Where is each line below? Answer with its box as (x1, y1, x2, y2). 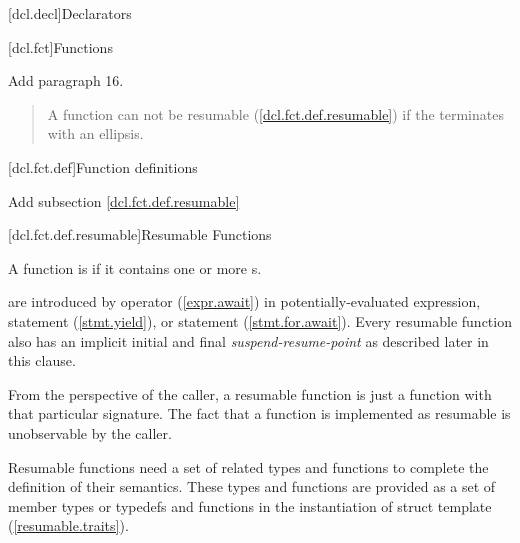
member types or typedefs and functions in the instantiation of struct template (8, 495, 492, 516)
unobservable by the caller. (8, 422, 172, 443)
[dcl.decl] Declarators (8, 3, 132, 23)
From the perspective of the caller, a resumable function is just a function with (8, 383, 492, 404)
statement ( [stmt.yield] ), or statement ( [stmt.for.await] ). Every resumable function (8, 310, 512, 331)
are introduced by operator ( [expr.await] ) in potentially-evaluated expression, (8, 291, 481, 312)
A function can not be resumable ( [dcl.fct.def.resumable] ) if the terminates (47, 103, 504, 124)
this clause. (8, 350, 76, 371)
